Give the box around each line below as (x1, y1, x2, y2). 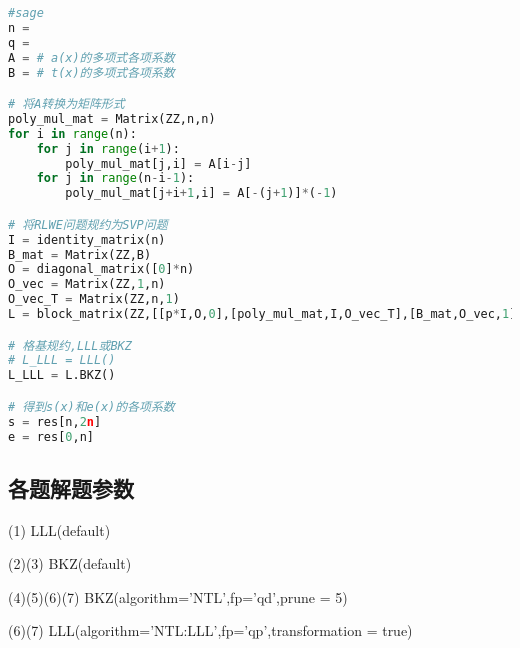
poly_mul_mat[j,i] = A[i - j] (65, 156, 252, 171)
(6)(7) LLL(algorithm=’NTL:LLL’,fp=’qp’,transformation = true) (8, 620, 413, 641)
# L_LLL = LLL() (8, 353, 116, 368)
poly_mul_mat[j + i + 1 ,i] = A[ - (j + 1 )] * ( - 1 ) (65, 186, 338, 201)
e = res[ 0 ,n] (8, 429, 94, 444)
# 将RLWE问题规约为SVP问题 (8, 217, 168, 232)
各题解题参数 (8, 472, 134, 503)
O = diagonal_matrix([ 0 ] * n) (8, 262, 195, 277)
